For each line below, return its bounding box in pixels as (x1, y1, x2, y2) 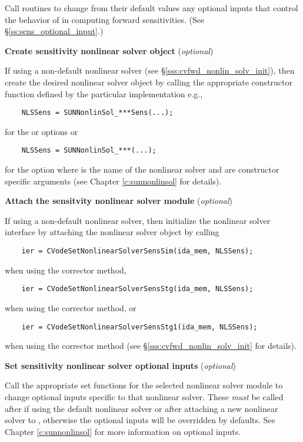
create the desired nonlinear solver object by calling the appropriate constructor (5, 75, 293, 88)
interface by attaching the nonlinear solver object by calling (5, 226, 219, 238)
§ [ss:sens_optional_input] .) (5, 25, 104, 37)
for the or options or (5, 125, 78, 137)
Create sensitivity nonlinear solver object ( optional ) (5, 44, 214, 57)
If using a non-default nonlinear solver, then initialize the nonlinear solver (5, 214, 271, 226)
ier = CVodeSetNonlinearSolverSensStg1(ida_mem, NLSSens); (21, 322, 258, 331)
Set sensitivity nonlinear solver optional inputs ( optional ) (5, 359, 236, 371)
